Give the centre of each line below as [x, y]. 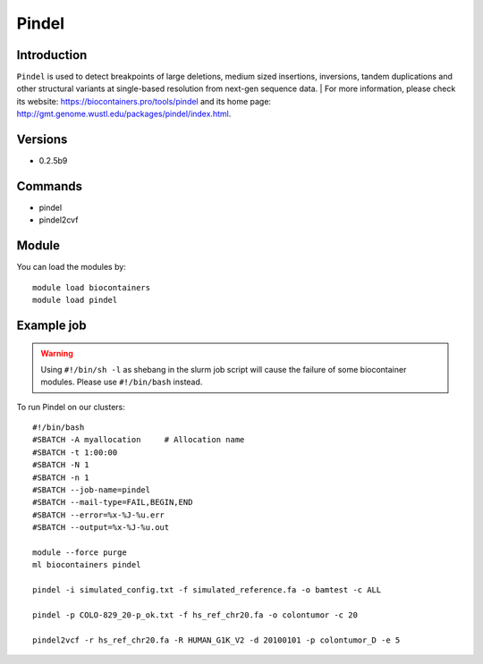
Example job [51, 325]
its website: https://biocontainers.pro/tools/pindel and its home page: [144, 101]
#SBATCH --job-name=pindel [92, 490]
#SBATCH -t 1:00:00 [75, 452]
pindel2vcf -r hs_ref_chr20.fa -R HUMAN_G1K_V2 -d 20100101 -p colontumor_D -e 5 [216, 640]
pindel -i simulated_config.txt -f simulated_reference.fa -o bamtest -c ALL [207, 590]
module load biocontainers [92, 287]
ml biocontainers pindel [87, 565]
